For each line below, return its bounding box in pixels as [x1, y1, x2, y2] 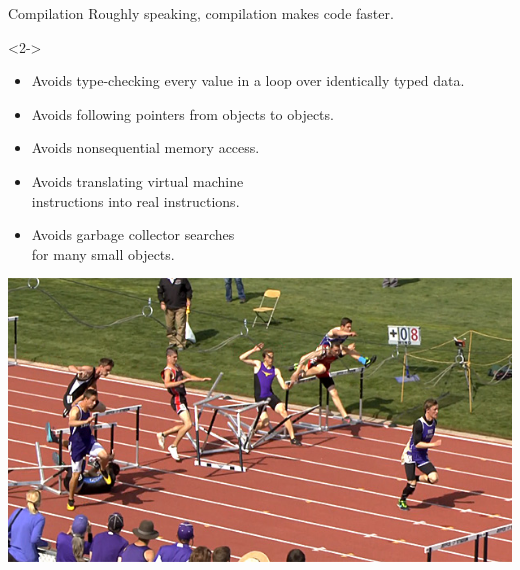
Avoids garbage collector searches [31, 224, 235, 245]
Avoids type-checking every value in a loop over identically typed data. [31, 70, 465, 91]
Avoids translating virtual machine [31, 170, 244, 191]
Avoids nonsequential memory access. [31, 137, 260, 158]
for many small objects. [31, 243, 175, 264]
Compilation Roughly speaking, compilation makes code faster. [8, 3, 394, 23]
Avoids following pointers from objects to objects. [31, 103, 334, 124]
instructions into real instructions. [31, 190, 240, 211]
